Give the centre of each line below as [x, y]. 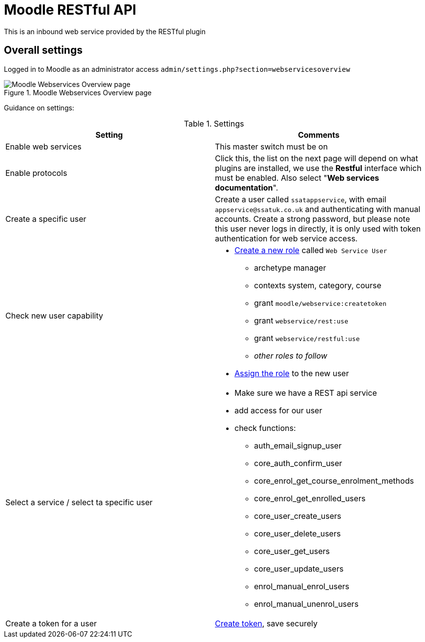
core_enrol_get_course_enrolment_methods [334, 481]
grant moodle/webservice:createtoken [320, 303]
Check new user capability [54, 315]
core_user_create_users [298, 516]
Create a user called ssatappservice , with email [301, 199]
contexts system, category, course [318, 285]
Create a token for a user [51, 623]
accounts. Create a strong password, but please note [313, 219]
